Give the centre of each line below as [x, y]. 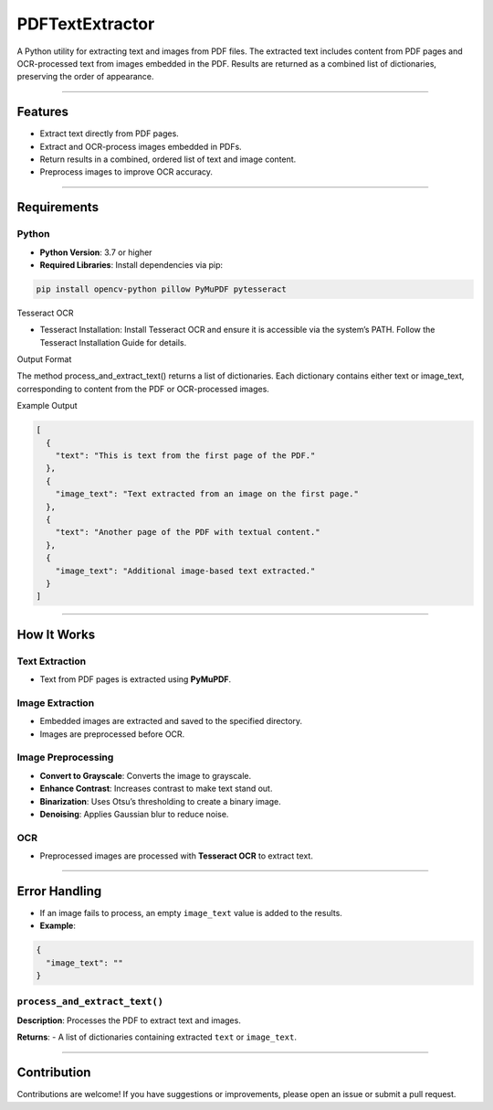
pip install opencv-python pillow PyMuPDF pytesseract [161, 289]
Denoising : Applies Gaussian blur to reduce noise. [134, 814]
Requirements [58, 207]
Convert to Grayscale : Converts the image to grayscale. [145, 775]
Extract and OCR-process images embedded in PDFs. [141, 146]
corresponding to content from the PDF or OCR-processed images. [143, 389]
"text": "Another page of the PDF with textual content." [188, 532]
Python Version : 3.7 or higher [96, 252]
